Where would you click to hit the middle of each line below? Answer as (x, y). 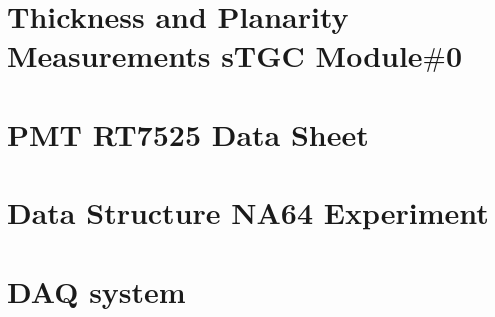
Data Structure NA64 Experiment (248, 212)
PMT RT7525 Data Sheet (188, 133)
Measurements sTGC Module (215, 55)
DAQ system (96, 290)
